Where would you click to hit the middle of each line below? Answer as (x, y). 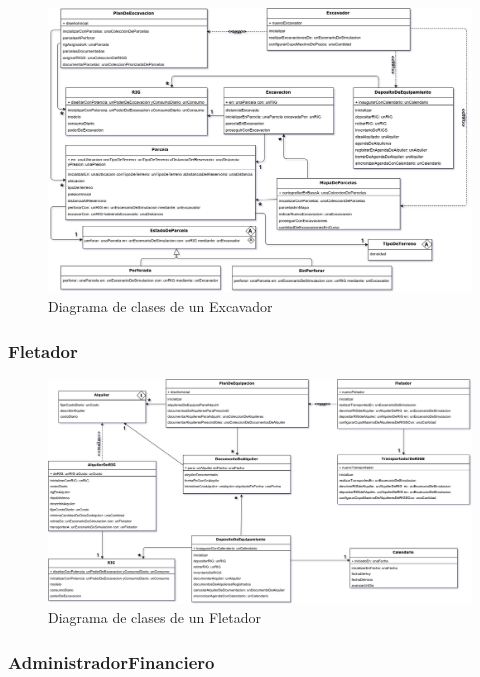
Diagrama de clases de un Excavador (160, 306)
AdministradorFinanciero (111, 661)
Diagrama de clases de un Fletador (154, 617)
